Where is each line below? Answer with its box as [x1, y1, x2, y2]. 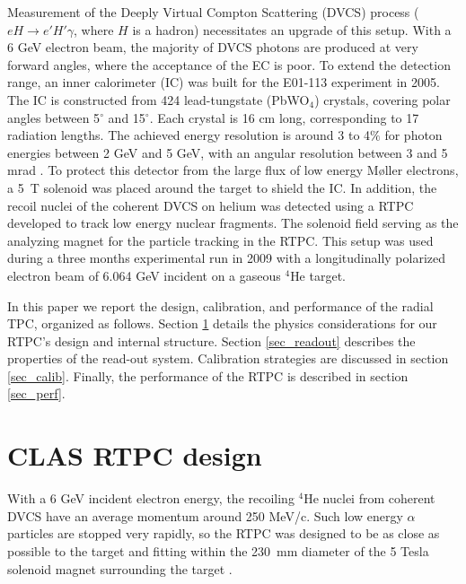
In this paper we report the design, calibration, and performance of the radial [7, 296, 434, 315]
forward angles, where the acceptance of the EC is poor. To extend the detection [7, 55, 451, 74]
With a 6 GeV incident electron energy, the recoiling [7, 489, 295, 508]
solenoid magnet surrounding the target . [7, 559, 233, 578]
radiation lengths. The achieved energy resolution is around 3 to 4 [7, 126, 371, 144]
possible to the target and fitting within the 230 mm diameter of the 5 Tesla [7, 541, 429, 560]
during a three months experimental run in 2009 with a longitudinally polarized [7, 248, 446, 267]
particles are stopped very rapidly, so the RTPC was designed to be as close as [7, 524, 440, 543]
